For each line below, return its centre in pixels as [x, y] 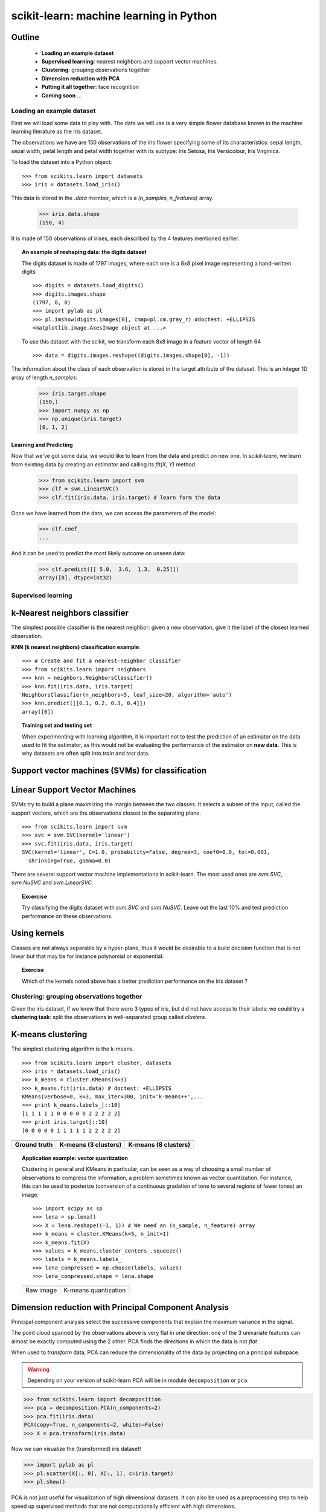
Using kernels [38, 934]
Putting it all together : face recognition [90, 87]
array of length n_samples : [44, 377]
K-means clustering [49, 1035]
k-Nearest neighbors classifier [70, 613]
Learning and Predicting [42, 445]
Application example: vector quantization [75, 1158]
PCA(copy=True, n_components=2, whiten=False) [94, 1425]
